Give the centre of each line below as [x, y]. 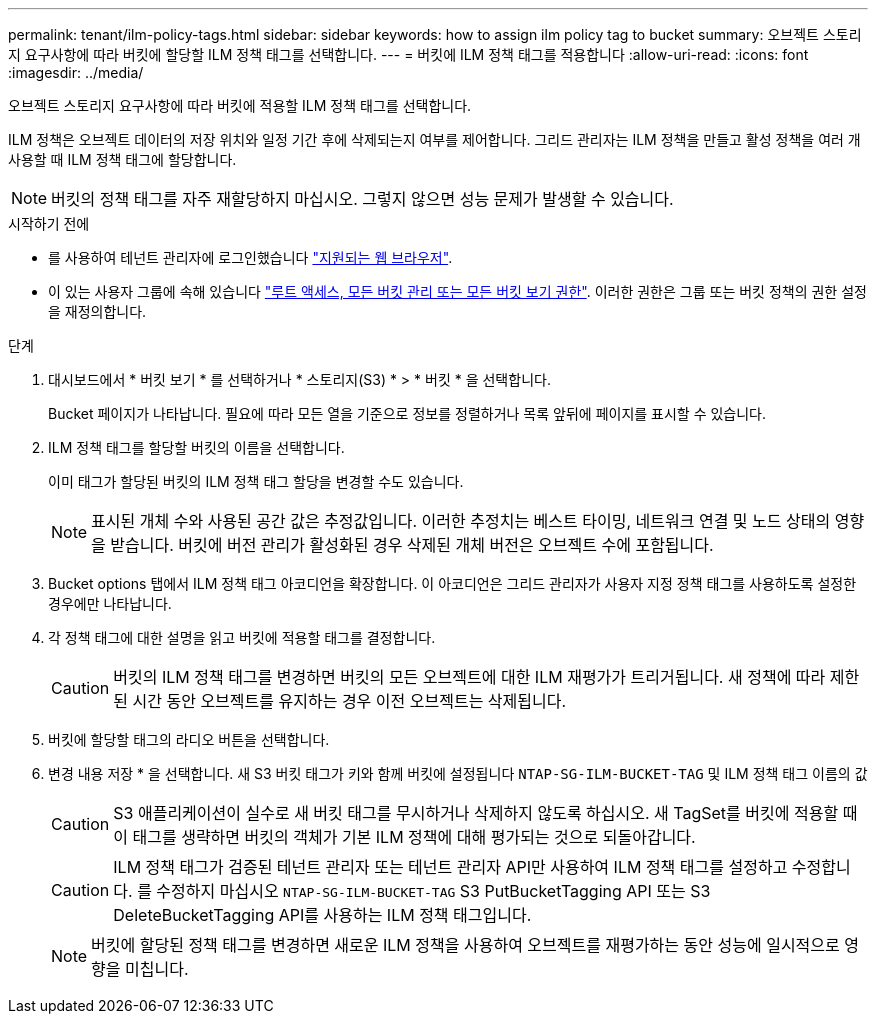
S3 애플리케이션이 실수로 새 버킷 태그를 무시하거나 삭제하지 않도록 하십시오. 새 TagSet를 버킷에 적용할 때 [485, 813]
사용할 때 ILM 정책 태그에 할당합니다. [122, 159]
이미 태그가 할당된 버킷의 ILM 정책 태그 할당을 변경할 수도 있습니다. [256, 481]
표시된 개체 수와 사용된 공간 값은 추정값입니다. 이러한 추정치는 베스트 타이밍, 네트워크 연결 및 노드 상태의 [461, 521]
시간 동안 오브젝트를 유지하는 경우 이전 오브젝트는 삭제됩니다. [349, 701]
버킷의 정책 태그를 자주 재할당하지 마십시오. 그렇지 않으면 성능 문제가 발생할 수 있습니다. [362, 199]
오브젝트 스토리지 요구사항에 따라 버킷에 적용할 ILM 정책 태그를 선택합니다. [240, 105]
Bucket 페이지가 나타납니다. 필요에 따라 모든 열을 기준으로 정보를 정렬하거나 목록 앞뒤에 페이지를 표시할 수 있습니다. [407, 413]
